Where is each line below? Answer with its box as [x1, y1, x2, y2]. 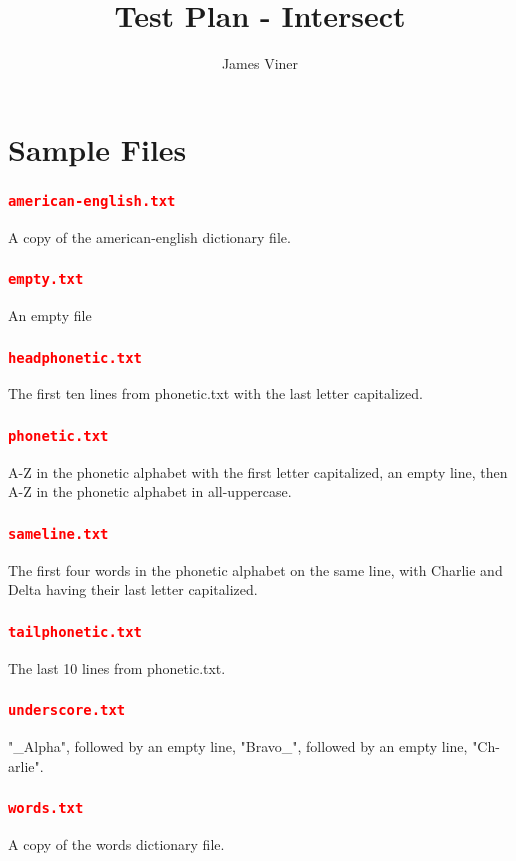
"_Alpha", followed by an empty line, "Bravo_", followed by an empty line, [8, 736, 468, 757]
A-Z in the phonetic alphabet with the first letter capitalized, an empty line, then [8, 461, 508, 482]
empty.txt [8, 271, 84, 288]
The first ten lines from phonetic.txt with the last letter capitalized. [8, 383, 423, 404]
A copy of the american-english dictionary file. [8, 226, 291, 247]
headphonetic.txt [8, 349, 142, 366]
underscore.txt [8, 702, 126, 719]
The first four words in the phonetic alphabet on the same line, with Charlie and [8, 559, 503, 580]
